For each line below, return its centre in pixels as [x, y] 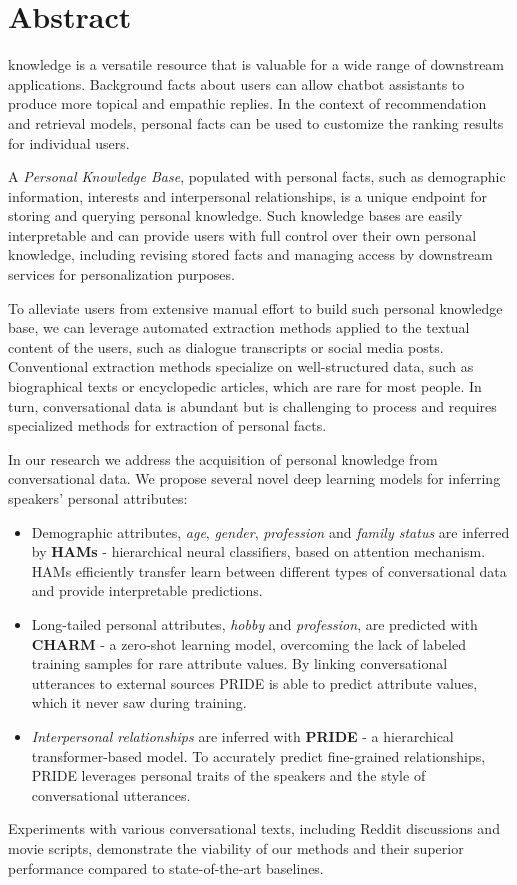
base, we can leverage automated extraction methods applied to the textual [239, 327]
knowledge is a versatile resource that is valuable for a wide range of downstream [256, 64]
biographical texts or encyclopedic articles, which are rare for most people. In [245, 386]
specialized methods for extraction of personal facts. [167, 425]
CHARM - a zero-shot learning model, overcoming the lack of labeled [248, 643]
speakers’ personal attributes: [98, 498]
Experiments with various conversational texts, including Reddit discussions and [254, 828]
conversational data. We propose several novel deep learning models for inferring [254, 478]
